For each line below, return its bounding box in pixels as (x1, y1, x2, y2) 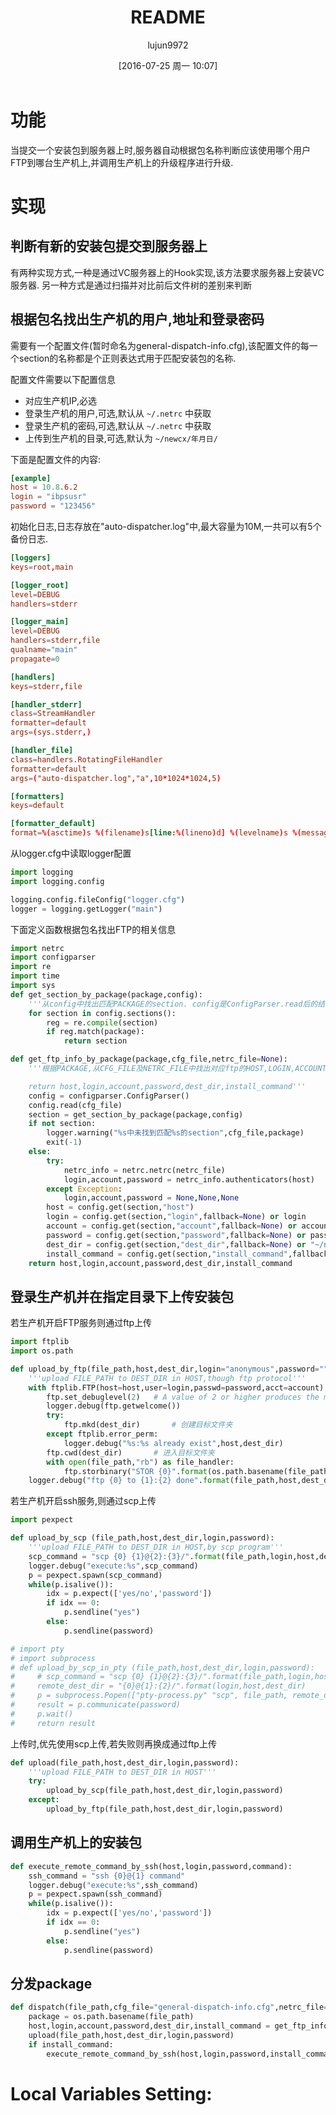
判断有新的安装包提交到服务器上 (10, 238, 208, 255)
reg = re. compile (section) (46, 1017, 159, 1028)
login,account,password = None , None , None (63, 1193, 240, 1203)
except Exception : (46, 1184, 123, 1194)
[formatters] (10, 791, 65, 801)
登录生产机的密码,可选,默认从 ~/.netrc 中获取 (24, 419, 212, 431)
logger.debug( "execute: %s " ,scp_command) (28, 1561, 199, 1571)
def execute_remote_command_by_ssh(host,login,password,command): (10, 1861, 293, 1871)
